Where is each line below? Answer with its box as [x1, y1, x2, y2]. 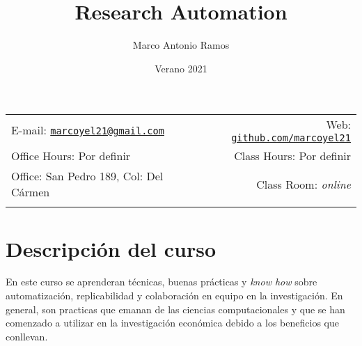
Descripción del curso [6, 234, 217, 262]
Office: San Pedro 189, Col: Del [11, 168, 164, 184]
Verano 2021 [155, 61, 207, 75]
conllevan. [6, 329, 48, 343]
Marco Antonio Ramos [132, 38, 230, 52]
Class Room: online [256, 175, 351, 192]
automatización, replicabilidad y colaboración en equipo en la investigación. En [6, 288, 343, 303]
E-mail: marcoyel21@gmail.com [11, 122, 164, 139]
